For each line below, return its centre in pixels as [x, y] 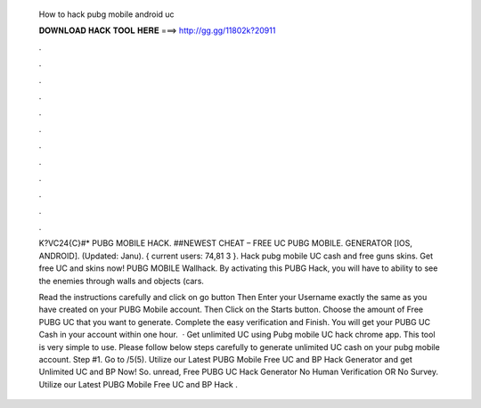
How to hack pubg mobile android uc [106, 14]
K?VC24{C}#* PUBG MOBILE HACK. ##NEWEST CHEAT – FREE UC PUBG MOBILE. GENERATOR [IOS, [226, 243]
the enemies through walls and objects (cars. [122, 281]
